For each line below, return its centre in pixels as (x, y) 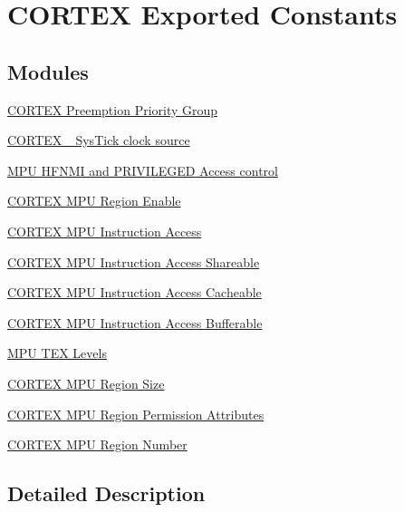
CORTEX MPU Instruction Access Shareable (134, 261)
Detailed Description (106, 493)
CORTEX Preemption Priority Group (113, 109)
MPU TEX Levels (57, 353)
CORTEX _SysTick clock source (99, 140)
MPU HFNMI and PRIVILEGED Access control (143, 170)
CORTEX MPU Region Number (97, 444)
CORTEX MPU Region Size (86, 383)
